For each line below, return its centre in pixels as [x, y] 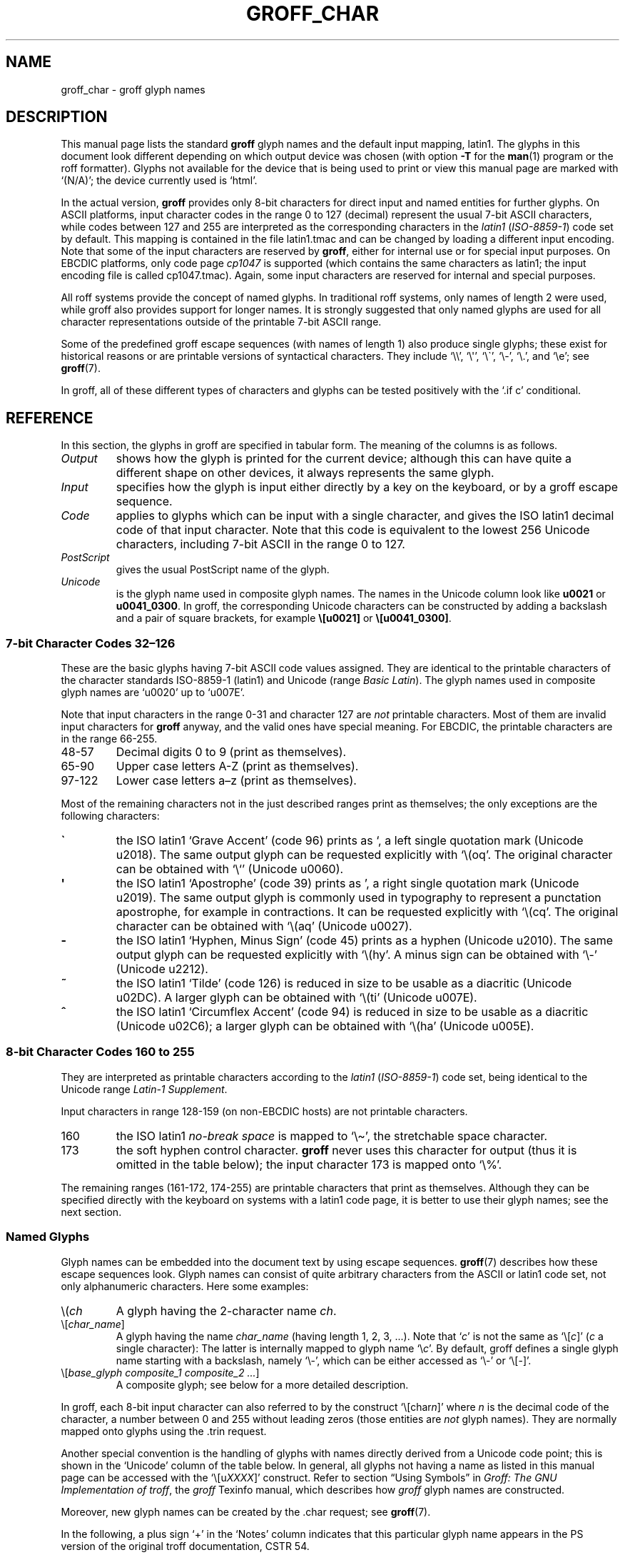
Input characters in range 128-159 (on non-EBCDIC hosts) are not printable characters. [264, 1111]
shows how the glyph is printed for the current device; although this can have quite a [344, 459]
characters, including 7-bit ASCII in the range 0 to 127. [260, 544]
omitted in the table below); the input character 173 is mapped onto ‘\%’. [309, 1164]
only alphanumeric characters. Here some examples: [185, 1286]
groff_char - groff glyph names [133, 89]
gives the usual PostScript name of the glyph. [223, 570]
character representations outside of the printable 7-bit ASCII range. [221, 322]
